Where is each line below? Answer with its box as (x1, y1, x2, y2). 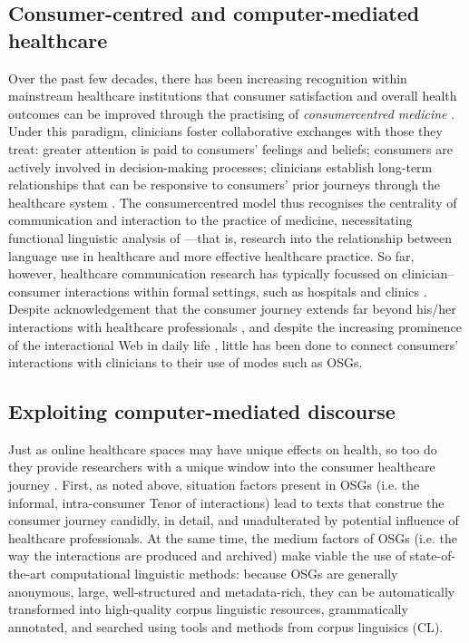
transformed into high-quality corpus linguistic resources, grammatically (8, 599, 408, 619)
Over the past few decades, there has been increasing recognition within (8, 68, 407, 87)
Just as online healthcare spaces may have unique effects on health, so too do (8, 439, 437, 458)
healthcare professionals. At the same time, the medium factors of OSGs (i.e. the (8, 528, 457, 547)
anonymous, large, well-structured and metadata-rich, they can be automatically (8, 581, 455, 600)
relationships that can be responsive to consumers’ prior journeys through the (8, 175, 441, 194)
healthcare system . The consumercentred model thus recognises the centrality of (8, 192, 457, 211)
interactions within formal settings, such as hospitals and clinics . (64, 281, 427, 300)
